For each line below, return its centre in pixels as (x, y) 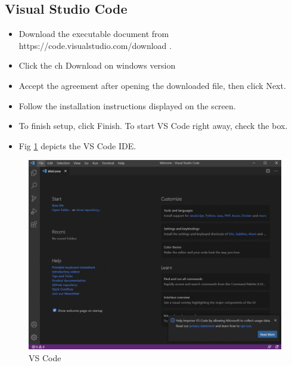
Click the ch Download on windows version (97, 65)
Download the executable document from (94, 34)
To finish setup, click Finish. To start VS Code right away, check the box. (153, 126)
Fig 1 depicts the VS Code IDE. (77, 145)
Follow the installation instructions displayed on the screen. (127, 105)
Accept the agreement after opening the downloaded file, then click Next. (152, 85)
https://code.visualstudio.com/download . (95, 45)
